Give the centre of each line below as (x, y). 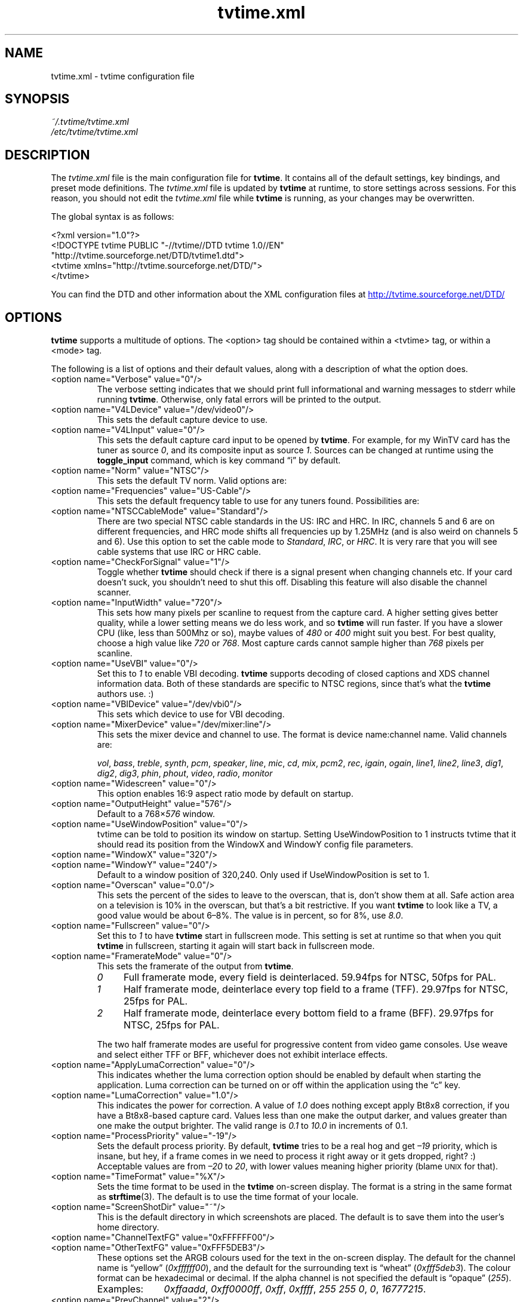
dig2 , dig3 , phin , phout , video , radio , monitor (185, 773)
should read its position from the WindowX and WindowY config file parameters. (255, 845)
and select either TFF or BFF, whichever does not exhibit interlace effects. (242, 1055)
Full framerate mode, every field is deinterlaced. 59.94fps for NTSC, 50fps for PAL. (310, 977)
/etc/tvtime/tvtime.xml (94, 132)
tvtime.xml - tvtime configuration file (123, 76)
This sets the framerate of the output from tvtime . (195, 966)
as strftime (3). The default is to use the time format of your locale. (228, 1197)
